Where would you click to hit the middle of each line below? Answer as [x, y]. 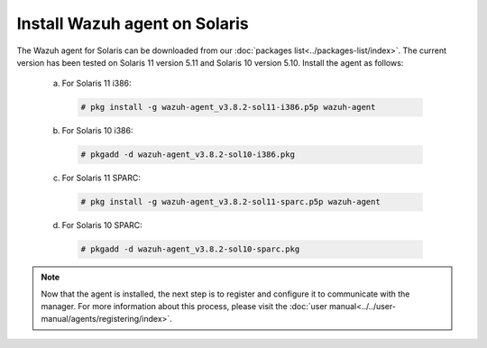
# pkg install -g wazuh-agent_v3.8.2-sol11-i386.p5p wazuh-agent [228, 107]
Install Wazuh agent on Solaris [133, 23]
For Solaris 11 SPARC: [101, 178]
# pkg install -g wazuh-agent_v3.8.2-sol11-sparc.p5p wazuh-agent [230, 202]
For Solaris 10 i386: [97, 131]
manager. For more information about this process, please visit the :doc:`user [184, 306]
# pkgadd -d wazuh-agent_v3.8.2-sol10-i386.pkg [188, 155]
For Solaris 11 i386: [96, 83]
